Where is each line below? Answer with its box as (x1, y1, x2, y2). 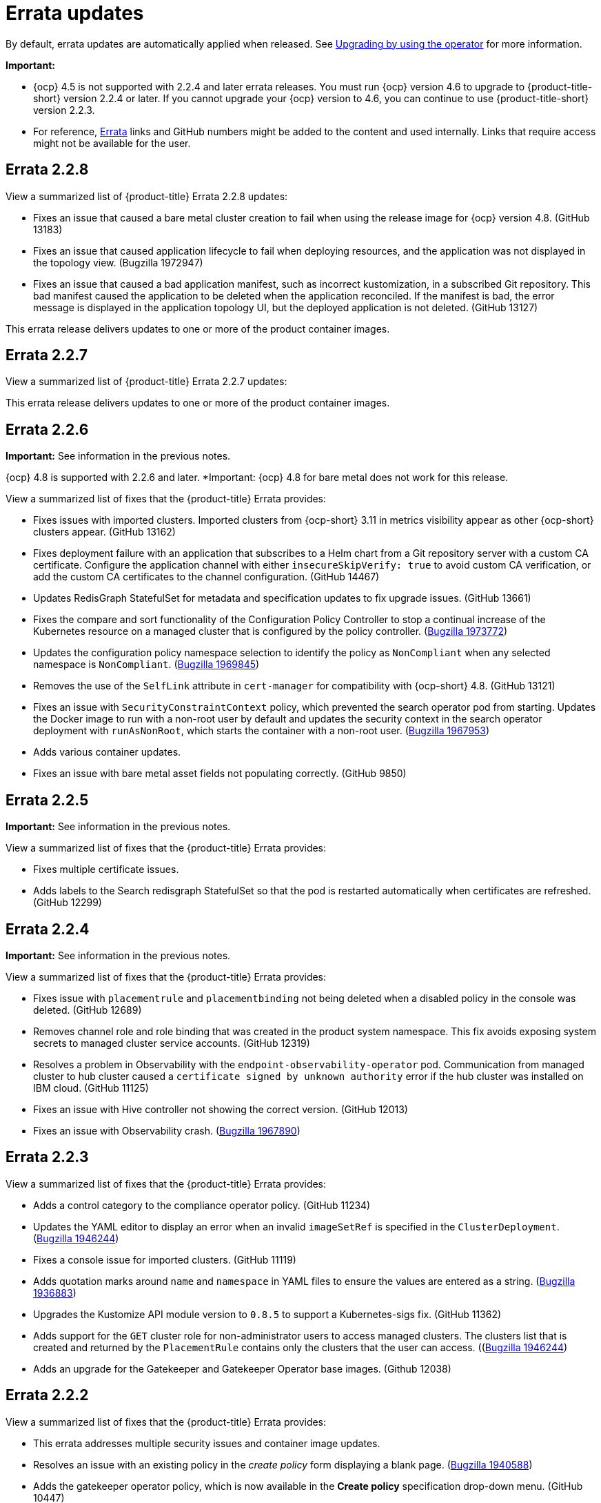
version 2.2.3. (33, 104, 95, 116)
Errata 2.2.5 (6, 791, 89, 809)
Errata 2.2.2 (6, 1386, 89, 1404)
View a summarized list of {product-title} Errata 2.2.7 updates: (6, 375, 287, 388)
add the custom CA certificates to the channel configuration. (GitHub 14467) (33, 571, 380, 583)
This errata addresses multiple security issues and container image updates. (33, 1437, 380, 1449)
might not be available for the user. (33, 137, 191, 149)
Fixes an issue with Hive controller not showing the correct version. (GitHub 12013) (33, 1103, 408, 1115)
